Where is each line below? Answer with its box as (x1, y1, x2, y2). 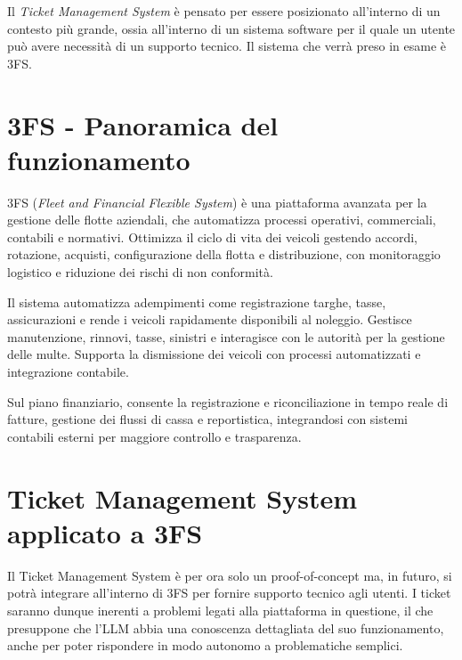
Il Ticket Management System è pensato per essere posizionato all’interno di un (7, 2, 441, 20)
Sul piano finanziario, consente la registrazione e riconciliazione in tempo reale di (7, 392, 449, 411)
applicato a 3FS (7, 514, 203, 550)
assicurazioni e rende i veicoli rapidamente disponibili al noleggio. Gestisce (7, 310, 412, 329)
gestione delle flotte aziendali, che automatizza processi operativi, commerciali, (7, 210, 436, 229)
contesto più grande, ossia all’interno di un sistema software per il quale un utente (7, 19, 456, 37)
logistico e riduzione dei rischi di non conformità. (7, 263, 273, 281)
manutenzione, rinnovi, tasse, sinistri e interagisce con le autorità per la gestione (7, 327, 445, 346)
